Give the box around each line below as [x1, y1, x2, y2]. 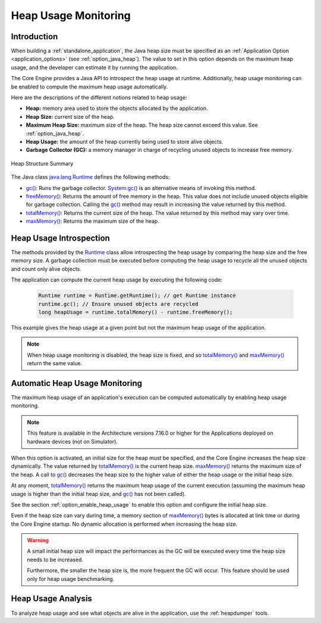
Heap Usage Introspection [11, 233, 110, 243]
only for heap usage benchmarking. [27, 575, 115, 582]
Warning [27, 537, 49, 544]
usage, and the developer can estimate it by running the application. [11, 64, 178, 71]
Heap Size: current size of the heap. [26, 113, 115, 120]
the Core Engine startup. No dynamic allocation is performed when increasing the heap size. [11, 520, 238, 527]
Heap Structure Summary [11, 160, 74, 167]
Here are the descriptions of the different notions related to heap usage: [11, 94, 187, 101]
